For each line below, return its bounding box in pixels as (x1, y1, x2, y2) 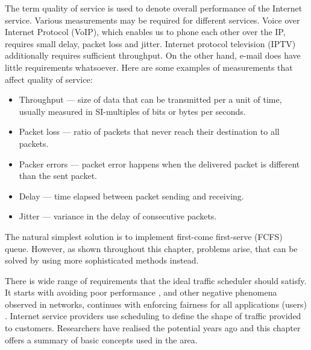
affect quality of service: (5, 73, 93, 85)
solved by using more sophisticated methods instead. (5, 254, 199, 267)
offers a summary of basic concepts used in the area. (5, 333, 198, 346)
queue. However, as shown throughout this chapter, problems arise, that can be (5, 242, 298, 254)
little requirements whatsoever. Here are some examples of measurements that (5, 60, 293, 73)
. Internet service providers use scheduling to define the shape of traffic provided (5, 309, 301, 322)
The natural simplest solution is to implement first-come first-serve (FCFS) (5, 230, 283, 242)
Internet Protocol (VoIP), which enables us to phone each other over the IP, (5, 25, 286, 38)
